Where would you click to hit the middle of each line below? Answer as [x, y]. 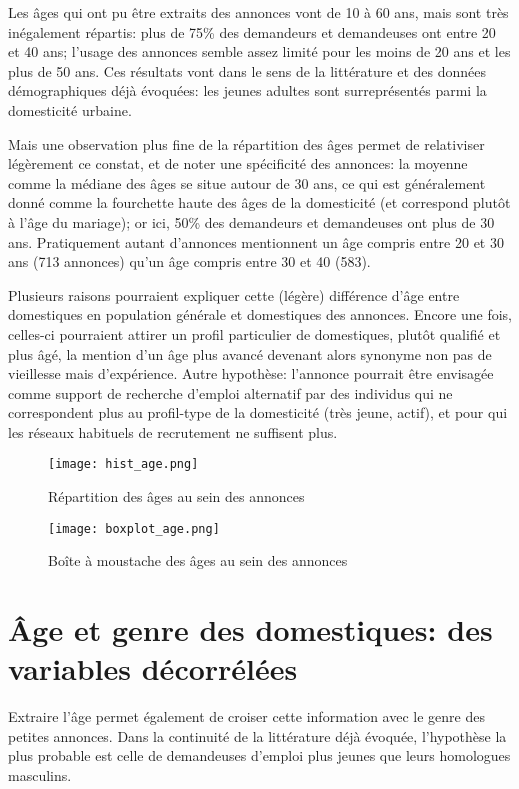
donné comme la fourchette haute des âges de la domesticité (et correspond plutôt [259, 202]
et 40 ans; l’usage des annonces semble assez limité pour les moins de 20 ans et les [259, 51]
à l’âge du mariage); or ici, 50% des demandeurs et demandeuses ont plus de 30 [251, 221]
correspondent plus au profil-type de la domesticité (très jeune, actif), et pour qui [258, 412]
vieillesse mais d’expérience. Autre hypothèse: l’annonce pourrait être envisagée [251, 373]
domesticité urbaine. [70, 109]
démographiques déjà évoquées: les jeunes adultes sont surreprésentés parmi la [247, 90]
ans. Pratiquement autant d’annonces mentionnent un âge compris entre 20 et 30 [256, 241]
